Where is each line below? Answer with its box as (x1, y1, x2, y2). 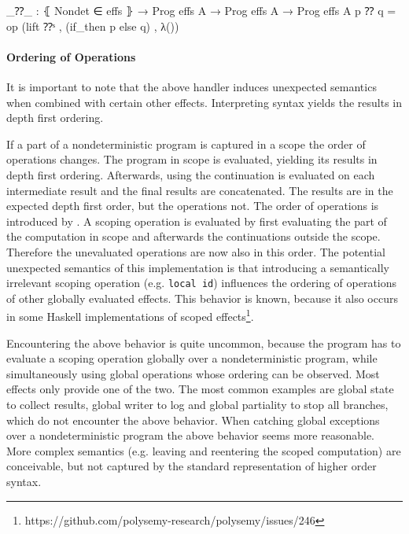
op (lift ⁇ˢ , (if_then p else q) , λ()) (6, 17, 179, 34)
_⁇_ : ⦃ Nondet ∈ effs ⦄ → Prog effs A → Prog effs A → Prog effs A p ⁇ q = (6, 2, 396, 18)
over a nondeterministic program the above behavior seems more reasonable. (6, 427, 374, 444)
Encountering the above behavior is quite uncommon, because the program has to (6, 334, 401, 351)
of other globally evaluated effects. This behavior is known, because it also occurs (6, 289, 398, 306)
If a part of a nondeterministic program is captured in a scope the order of (6, 135, 366, 152)
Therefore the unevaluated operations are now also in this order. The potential (6, 243, 385, 260)
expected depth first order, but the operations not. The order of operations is (6, 197, 379, 214)
